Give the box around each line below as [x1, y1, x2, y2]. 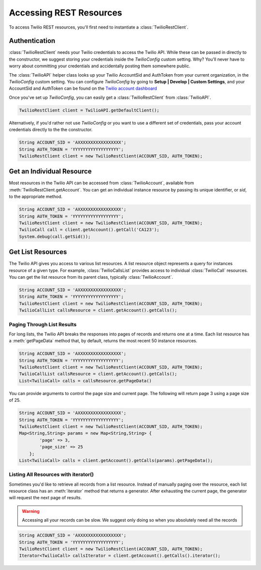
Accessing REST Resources [9, 7, 123, 18]
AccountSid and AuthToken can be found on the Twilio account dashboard [9, 85, 157, 92]
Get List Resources [9, 248, 67, 256]
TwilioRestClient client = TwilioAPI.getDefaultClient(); [19, 107, 159, 113]
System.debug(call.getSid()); [19, 234, 91, 239]
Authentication [9, 37, 56, 45]
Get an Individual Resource [9, 167, 92, 175]
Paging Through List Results [9, 321, 77, 328]
